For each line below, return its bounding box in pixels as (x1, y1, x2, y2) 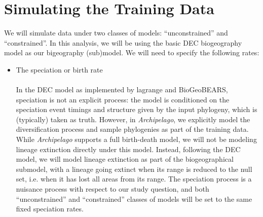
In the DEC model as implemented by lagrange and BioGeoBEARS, (16, 84, 228, 95)
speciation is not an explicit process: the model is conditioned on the (16, 94, 230, 104)
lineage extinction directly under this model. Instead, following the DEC (16, 143, 241, 154)
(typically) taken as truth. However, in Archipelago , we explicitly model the (16, 114, 250, 124)
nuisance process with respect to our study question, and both (16, 184, 209, 194)
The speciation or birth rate (16, 64, 103, 75)
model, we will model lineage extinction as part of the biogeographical (16, 154, 234, 164)
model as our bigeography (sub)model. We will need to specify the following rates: (4, 47, 259, 58)
